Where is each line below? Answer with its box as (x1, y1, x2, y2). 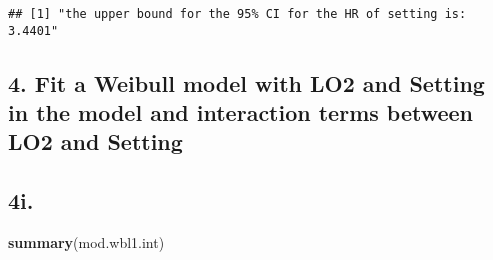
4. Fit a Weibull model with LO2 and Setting (8, 67, 485, 98)
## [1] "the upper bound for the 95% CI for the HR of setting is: (8, 7, 467, 21)
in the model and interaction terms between (8, 97, 474, 128)
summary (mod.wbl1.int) (8, 232, 165, 253)
